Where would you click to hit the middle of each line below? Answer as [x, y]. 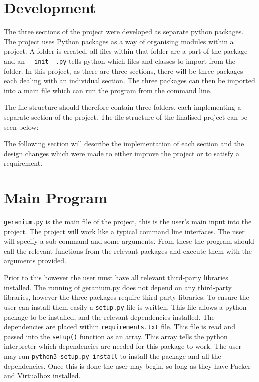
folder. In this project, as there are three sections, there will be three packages [124, 71]
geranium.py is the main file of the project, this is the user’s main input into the [128, 221]
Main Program [56, 197]
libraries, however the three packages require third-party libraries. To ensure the [127, 297]
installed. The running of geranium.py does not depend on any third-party [118, 287]
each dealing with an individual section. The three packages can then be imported [129, 81]
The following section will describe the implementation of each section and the [124, 144]
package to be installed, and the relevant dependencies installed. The [109, 316]
